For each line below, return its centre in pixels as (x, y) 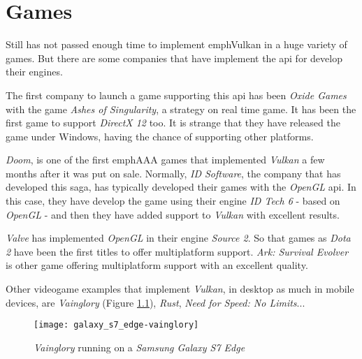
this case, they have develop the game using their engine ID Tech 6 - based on (173, 201)
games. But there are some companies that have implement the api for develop (174, 58)
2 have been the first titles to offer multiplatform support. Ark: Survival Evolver (177, 251)
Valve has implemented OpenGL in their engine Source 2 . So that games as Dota (178, 238)
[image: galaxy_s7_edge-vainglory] (116, 325)
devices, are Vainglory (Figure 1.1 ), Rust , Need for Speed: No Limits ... (155, 302)
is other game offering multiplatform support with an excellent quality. (157, 265)
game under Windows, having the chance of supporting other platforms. (160, 136)
